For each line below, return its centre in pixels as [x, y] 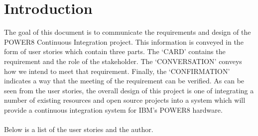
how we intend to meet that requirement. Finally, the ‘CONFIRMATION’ [117, 71]
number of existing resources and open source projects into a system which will [125, 100]
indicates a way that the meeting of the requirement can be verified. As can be [124, 81]
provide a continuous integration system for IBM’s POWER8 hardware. [113, 109]
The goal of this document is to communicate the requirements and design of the [128, 32]
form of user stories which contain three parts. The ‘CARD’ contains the [115, 51]
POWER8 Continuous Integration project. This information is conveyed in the [124, 41]
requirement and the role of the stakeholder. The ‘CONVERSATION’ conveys [123, 61]
